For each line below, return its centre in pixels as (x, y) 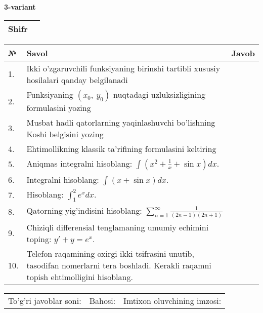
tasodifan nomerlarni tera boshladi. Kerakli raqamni (119, 265)
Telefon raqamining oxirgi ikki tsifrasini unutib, (110, 253)
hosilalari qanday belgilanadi (77, 80)
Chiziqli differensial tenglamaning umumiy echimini (118, 227)
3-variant (20, 7)
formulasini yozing (59, 107)
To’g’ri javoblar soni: (45, 300)
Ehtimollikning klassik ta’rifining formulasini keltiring (121, 148)
